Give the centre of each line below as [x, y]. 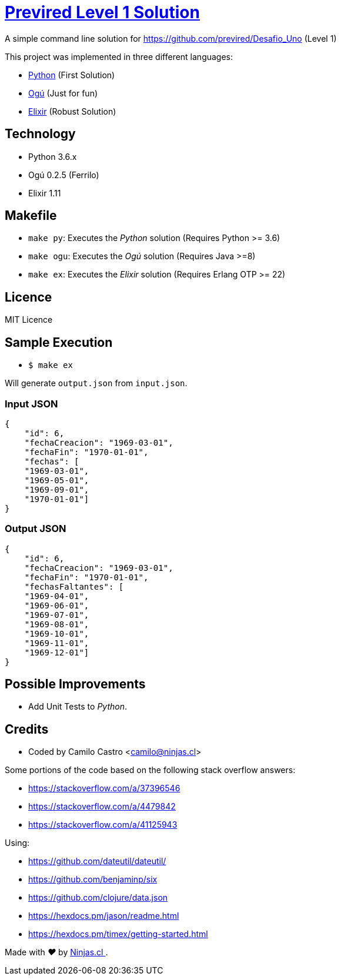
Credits [27, 729]
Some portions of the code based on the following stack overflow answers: [150, 770]
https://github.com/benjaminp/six [93, 879]
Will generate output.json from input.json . [96, 383]
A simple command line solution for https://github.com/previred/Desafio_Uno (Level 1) [171, 38]
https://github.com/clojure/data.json [98, 898]
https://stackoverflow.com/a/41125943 [103, 825]
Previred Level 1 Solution [102, 12]
